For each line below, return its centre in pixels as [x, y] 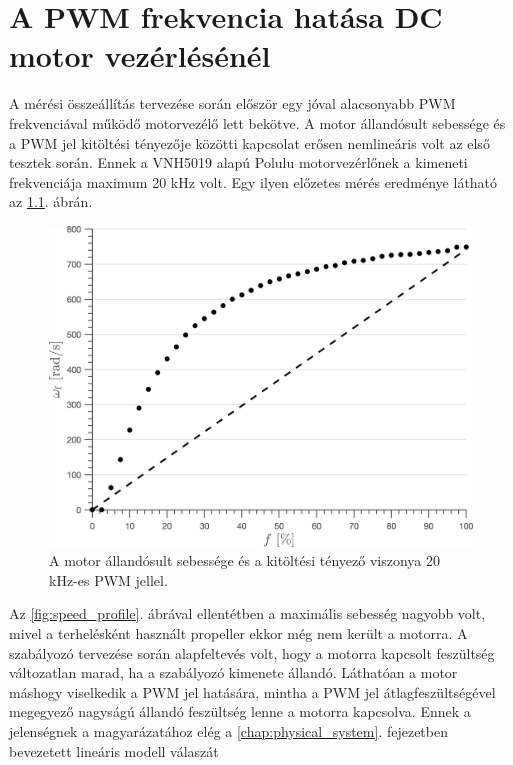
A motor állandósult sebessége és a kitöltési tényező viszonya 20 [244, 560]
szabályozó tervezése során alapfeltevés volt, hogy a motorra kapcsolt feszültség [252, 652]
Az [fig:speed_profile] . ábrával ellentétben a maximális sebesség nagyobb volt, [247, 613]
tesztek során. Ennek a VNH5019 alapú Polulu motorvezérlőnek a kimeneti [238, 162]
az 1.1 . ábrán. [51, 201]
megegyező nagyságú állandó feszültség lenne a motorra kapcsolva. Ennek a [240, 711]
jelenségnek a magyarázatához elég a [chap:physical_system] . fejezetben [228, 731]
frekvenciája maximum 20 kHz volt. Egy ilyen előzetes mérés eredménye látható [253, 181]
